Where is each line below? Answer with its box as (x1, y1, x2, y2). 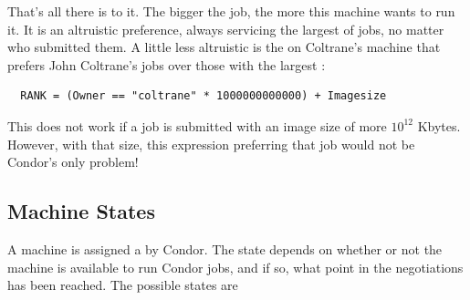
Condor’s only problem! (7, 152, 139, 171)
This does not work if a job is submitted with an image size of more (7, 116, 387, 135)
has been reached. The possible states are (7, 275, 238, 295)
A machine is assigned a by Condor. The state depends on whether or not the (7, 239, 443, 258)
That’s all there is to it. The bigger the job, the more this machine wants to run (7, 2, 455, 20)
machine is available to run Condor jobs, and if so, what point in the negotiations (7, 257, 464, 276)
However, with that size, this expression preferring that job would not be (7, 134, 415, 153)
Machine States (7, 197, 155, 225)
